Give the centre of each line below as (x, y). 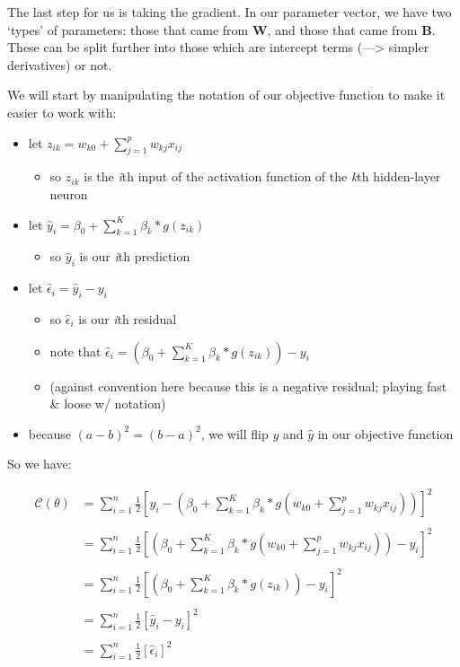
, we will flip (234, 433)
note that (75, 351)
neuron (69, 193)
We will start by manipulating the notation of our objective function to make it (226, 95)
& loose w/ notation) (108, 404)
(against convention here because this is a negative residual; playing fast (248, 386)
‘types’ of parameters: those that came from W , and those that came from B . (221, 29)
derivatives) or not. (60, 64)
